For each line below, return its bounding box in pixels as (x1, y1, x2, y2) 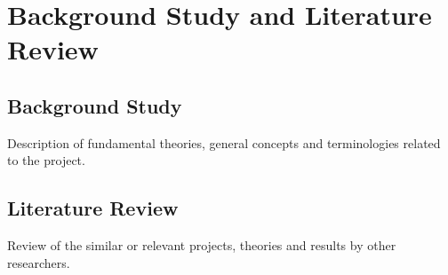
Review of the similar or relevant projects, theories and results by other (7, 236, 396, 255)
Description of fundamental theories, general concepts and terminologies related (7, 133, 441, 152)
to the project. (7, 151, 85, 169)
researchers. (7, 253, 70, 271)
